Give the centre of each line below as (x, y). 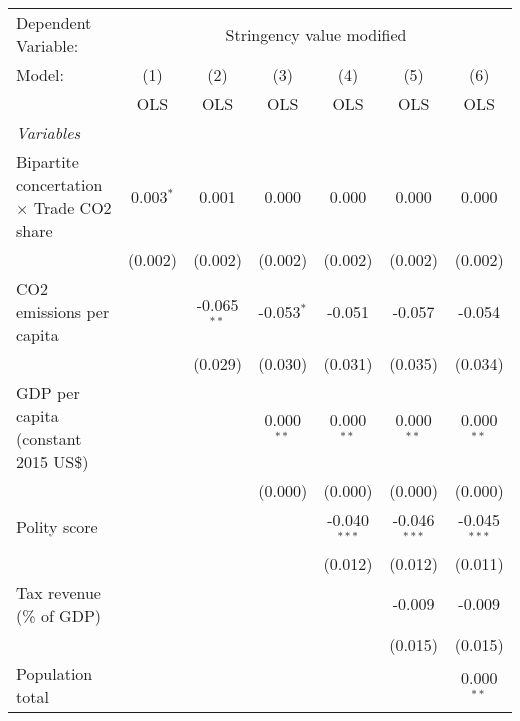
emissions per (63, 311)
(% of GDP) (59, 615)
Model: (40, 74)
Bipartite (47, 161)
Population (54, 673)
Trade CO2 (72, 207)
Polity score (57, 527)
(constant (49, 438)
